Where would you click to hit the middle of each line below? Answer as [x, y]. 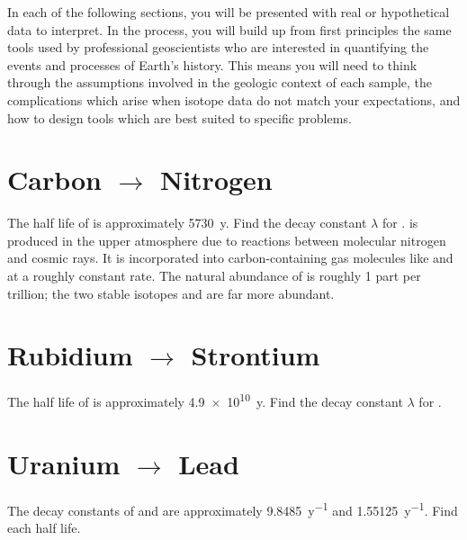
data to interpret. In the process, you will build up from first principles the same [229, 29]
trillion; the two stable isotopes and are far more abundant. [171, 293]
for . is [400, 223]
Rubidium [70, 355]
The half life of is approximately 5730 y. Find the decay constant [187, 223]
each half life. [44, 527]
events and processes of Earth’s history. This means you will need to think [212, 64]
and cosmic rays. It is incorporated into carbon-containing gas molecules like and [230, 258]
